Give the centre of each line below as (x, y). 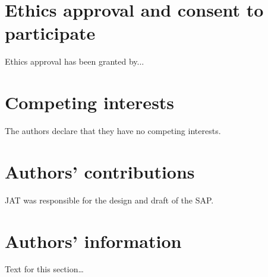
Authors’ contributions (100, 171)
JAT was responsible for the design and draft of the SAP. (109, 200)
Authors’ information (93, 241)
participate (50, 33)
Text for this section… (44, 269)
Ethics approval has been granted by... (75, 61)
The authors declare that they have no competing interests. (113, 131)
